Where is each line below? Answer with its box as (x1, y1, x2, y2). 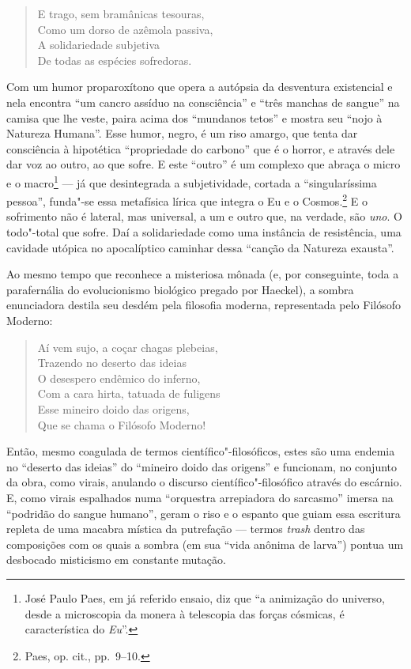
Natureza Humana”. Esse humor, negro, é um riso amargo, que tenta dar (6, 125, 358, 142)
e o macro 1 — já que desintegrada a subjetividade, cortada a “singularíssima (6, 172, 377, 191)
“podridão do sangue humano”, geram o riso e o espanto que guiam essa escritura (6, 505, 401, 521)
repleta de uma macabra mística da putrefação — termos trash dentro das (6, 520, 365, 537)
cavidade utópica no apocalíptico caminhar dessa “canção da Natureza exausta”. (6, 239, 394, 255)
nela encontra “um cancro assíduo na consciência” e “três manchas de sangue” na (6, 93, 400, 110)
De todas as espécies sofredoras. (37, 51, 192, 68)
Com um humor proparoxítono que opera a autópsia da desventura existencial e (6, 78, 393, 95)
